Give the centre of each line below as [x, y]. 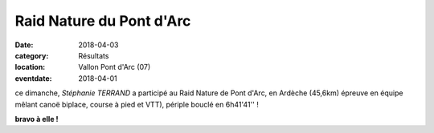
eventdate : [33, 78]
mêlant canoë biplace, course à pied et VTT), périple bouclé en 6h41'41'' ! [137, 104]
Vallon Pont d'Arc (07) [115, 67]
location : [30, 67]
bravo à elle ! [37, 119]
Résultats [94, 55]
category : [32, 55]
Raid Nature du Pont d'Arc [103, 21]
